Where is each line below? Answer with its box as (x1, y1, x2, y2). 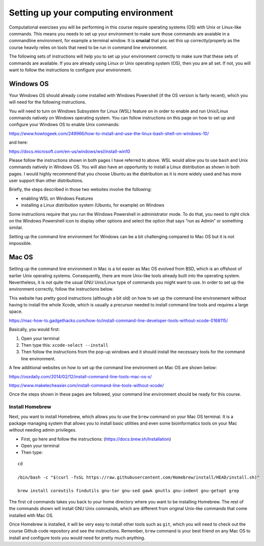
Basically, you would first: (9, 326, 60, 332)
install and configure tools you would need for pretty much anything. (9, 535, 146, 541)
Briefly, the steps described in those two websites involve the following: (9, 187, 152, 193)
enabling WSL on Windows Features (21, 195, 93, 201)
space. (9, 308, 23, 315)
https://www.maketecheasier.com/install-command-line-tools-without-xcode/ (9, 382, 164, 388)
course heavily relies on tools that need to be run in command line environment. (9, 44, 168, 50)
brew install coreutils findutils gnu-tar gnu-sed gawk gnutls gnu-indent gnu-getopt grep (17, 488, 239, 494)
